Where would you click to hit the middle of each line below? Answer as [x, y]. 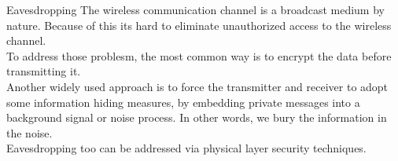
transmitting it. [44, 71]
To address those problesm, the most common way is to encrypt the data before [199, 55]
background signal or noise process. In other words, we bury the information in [197, 117]
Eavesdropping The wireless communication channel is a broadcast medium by [195, 9]
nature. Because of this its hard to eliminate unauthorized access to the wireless [199, 25]
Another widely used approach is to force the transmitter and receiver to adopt [197, 86]
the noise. [29, 132]
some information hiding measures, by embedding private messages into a [183, 102]
